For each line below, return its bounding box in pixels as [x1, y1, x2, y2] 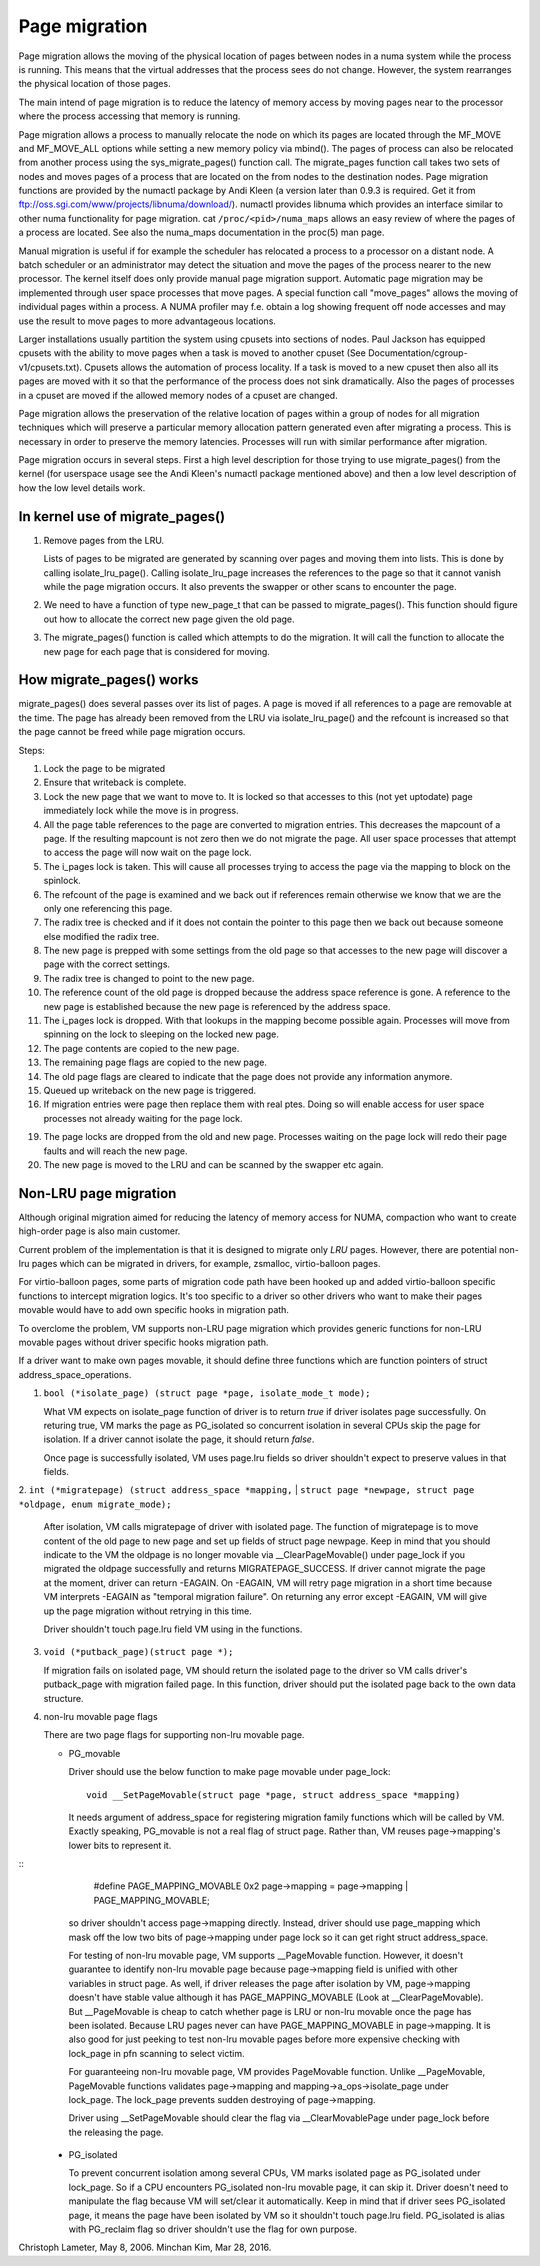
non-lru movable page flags [43, 1710, 159, 1722]
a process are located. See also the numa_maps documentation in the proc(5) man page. [18, 226, 385, 239]
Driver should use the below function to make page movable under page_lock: [68, 1766, 391, 1778]
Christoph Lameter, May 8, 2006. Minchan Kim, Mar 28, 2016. [18, 2241, 272, 2254]
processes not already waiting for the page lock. [43, 1112, 244, 1124]
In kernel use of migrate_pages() [18, 508, 225, 525]
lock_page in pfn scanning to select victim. [68, 2047, 245, 2059]
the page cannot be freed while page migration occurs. [18, 726, 246, 738]
